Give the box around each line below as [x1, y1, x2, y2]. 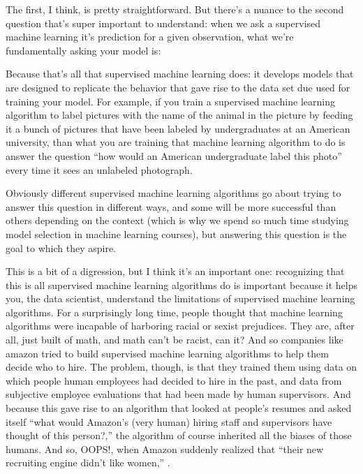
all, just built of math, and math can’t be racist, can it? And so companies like [6, 332, 343, 347]
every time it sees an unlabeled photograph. [6, 162, 193, 177]
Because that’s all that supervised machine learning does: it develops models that [6, 66, 354, 81]
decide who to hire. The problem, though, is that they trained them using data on [6, 360, 357, 374]
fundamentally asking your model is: [6, 43, 161, 57]
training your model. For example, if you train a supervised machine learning [6, 94, 335, 108]
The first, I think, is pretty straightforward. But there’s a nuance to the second [6, 2, 344, 16]
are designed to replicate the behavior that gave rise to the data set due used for [6, 80, 350, 94]
